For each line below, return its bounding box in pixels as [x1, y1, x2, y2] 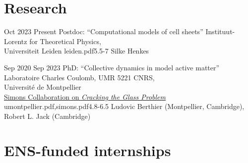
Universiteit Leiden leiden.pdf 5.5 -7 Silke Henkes [4, 46, 149, 56]
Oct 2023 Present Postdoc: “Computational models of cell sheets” [4, 26, 203, 37]
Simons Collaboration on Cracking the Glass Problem [4, 91, 166, 102]
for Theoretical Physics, [29, 36, 101, 46]
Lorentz [4, 36, 27, 46]
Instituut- [205, 26, 235, 37]
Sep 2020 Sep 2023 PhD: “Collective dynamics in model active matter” [4, 62, 220, 72]
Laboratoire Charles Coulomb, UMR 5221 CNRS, [4, 72, 155, 82]
